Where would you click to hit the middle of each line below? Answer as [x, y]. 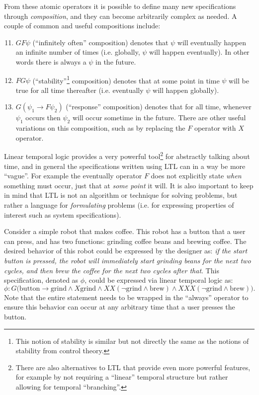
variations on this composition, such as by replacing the [100, 128]
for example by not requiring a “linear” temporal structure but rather [122, 377]
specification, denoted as [41, 280]
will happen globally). [186, 90]
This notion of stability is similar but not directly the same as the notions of [132, 341]
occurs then [43, 118]
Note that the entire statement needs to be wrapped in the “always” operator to [126, 297]
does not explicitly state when [196, 176]
